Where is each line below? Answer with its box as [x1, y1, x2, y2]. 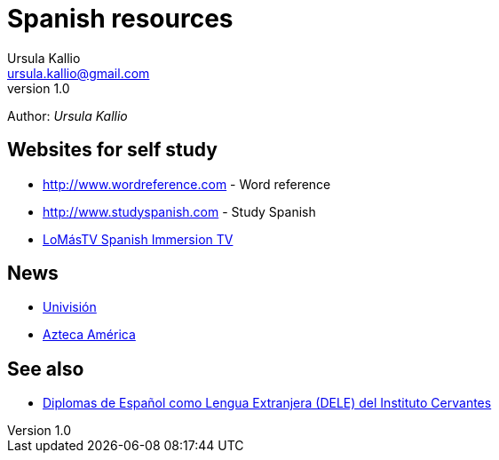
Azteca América [43, 327, 136, 343]
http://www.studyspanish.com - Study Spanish [43, 203, 316, 219]
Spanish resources [7, 4, 234, 34]
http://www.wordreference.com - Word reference [43, 176, 331, 192]
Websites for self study [7, 139, 218, 162]
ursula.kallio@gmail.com [7, 65, 150, 81]
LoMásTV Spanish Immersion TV [43, 231, 234, 247]
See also [7, 357, 84, 380]
